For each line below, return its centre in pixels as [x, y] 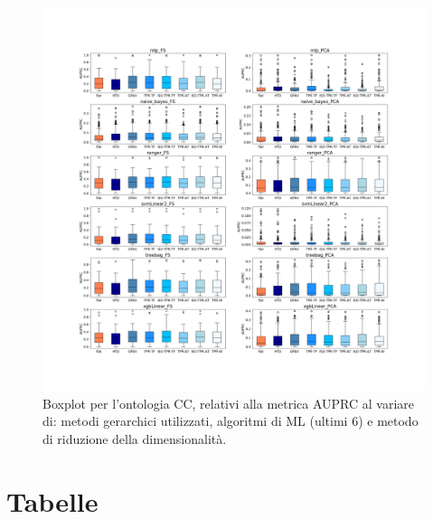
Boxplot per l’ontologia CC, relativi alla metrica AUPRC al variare [229, 403]
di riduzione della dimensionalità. [135, 438]
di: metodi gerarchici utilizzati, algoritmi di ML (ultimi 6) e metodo [231, 421]
